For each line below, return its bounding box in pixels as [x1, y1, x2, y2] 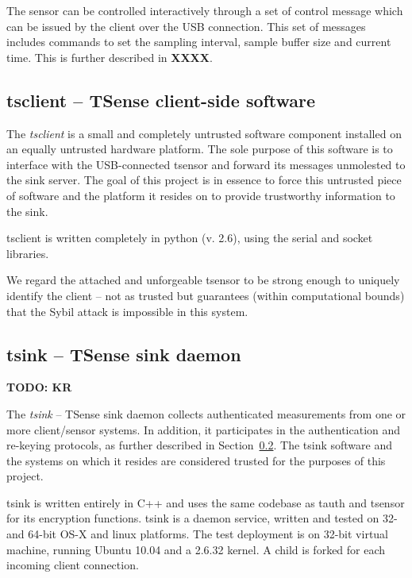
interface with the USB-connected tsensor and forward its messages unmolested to [6, 156, 406, 172]
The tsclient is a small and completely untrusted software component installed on [6, 125, 402, 141]
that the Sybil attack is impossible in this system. [6, 302, 248, 319]
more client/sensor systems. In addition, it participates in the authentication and [6, 421, 401, 437]
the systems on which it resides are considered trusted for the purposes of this [6, 452, 386, 468]
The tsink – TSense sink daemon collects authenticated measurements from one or [6, 405, 406, 422]
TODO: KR [6, 379, 72, 395]
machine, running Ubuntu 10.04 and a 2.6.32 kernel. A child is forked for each [6, 541, 386, 557]
